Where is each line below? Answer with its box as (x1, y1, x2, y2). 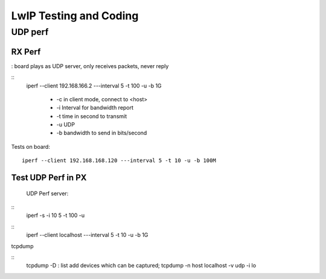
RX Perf (11, 46, 41, 57)
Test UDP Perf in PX (11, 172, 87, 183)
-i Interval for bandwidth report (56, 104, 134, 111)
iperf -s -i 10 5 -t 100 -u (26, 212, 85, 219)
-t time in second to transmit (56, 112, 127, 120)
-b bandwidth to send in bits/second (56, 130, 147, 137)
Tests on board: (11, 143, 51, 150)
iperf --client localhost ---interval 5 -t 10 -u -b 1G (26, 231, 149, 239)
